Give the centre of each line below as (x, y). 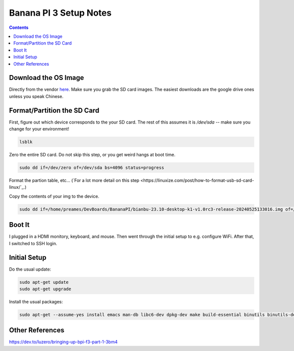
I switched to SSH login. (33, 243)
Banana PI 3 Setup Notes (60, 13)
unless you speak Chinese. (36, 96)
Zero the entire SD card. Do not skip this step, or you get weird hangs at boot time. (92, 155)
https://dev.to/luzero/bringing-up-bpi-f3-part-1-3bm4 (63, 342)
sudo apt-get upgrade (45, 289)
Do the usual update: (30, 269)
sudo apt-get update (44, 282)
